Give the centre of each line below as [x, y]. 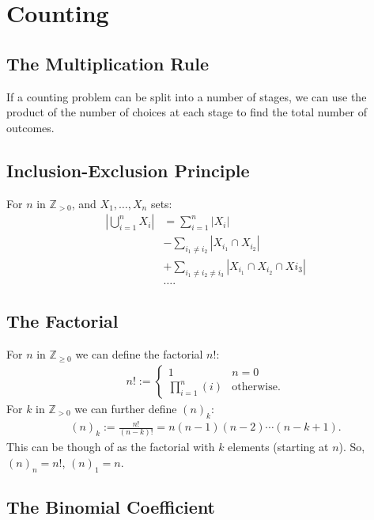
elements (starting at [278, 447]
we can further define [126, 408]
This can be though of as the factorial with [111, 447]
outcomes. [30, 127]
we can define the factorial [139, 354]
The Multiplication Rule [108, 63]
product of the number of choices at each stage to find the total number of [187, 112]
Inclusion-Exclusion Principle [128, 170]
